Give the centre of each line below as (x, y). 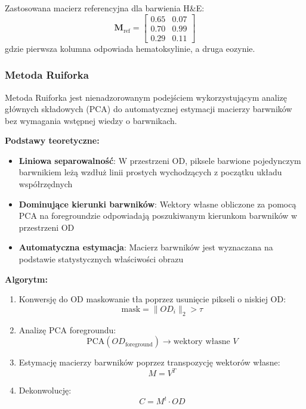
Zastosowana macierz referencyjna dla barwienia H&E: (105, 8)
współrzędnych (46, 184)
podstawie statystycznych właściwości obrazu (101, 259)
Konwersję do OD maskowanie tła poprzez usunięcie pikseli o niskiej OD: (152, 299)
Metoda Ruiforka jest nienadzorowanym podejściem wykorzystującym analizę (146, 97)
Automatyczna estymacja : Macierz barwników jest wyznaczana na (146, 247)
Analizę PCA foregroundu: (67, 329)
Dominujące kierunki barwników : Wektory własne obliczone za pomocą (157, 204)
